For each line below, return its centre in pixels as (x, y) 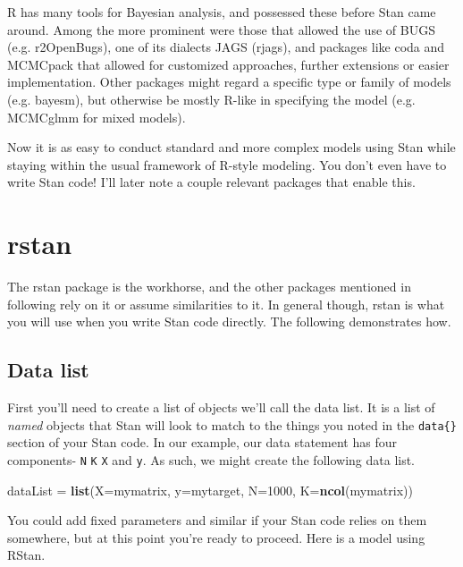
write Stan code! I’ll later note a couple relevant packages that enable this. (211, 182)
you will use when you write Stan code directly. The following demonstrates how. (229, 322)
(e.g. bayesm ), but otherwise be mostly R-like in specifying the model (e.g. (211, 99)
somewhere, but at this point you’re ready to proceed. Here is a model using (216, 537)
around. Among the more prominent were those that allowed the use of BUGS (221, 29)
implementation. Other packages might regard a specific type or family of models (229, 82)
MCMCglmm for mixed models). (97, 117)
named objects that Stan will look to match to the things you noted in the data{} (232, 424)
